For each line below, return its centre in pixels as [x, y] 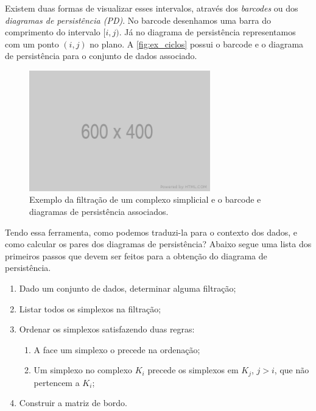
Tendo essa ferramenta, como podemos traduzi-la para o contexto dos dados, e [151, 232]
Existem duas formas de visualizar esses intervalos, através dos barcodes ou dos [152, 8]
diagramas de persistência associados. [99, 212]
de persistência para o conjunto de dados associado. [101, 56]
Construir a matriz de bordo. [73, 403]
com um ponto [32, 44]
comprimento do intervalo [53, 32]
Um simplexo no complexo [83, 370]
